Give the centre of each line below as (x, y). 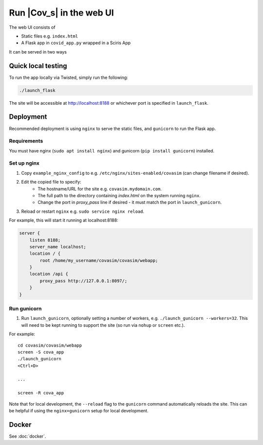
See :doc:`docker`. (28, 436)
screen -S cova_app (41, 352)
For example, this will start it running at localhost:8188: (64, 220)
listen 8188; (45, 240)
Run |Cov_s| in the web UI (61, 13)
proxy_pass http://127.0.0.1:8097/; (84, 281)
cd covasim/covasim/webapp (50, 345)
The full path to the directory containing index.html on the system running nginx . (119, 195)
